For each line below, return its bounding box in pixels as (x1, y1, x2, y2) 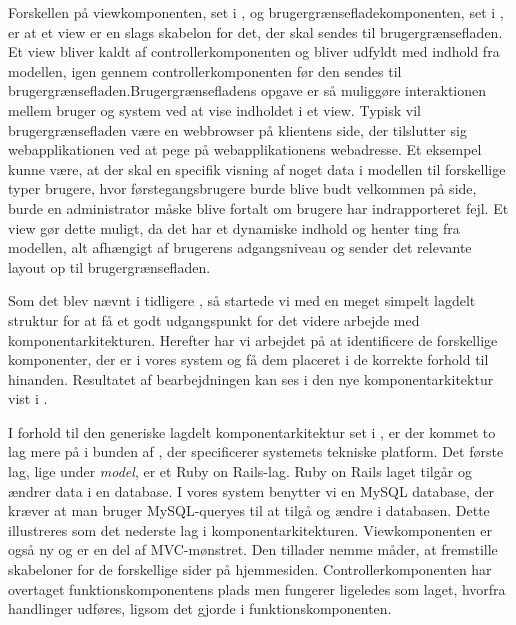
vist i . (8, 388, 48, 409)
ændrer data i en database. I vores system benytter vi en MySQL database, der (8, 480, 495, 501)
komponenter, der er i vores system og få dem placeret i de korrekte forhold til (8, 349, 489, 370)
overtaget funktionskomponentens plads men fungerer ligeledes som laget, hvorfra (8, 578, 506, 599)
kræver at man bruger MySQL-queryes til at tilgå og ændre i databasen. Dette (8, 500, 490, 521)
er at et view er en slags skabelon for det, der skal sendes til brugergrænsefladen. (8, 21, 503, 42)
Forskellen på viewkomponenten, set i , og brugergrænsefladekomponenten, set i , (8, 2, 504, 22)
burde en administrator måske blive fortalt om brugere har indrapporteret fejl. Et (8, 197, 509, 218)
